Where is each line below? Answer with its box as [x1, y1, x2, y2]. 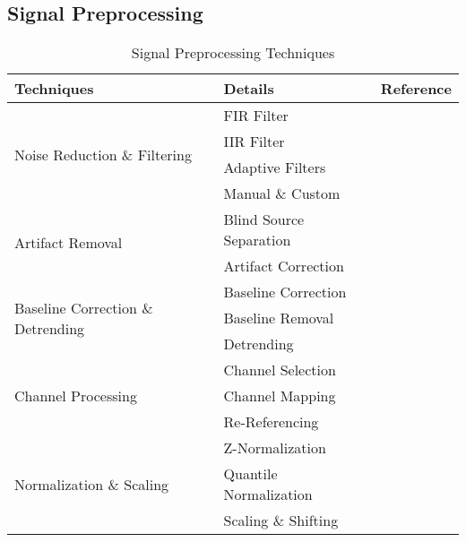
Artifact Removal [14, 232, 123, 254]
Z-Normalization [223, 437, 326, 459]
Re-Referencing [223, 411, 319, 433]
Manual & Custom [223, 183, 341, 204]
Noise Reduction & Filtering [14, 143, 192, 165]
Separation [223, 229, 291, 251]
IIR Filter [223, 131, 285, 152]
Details [223, 78, 274, 99]
